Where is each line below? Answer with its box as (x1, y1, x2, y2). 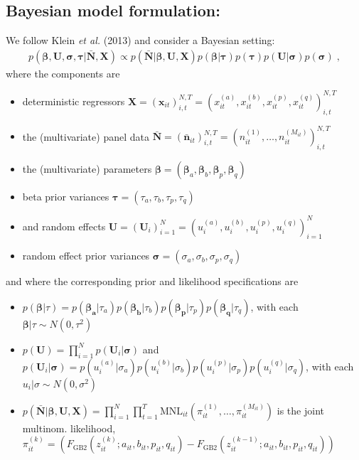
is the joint (277, 402, 324, 417)
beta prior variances (22, 189, 109, 204)
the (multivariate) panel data (22, 129, 149, 144)
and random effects (22, 218, 106, 233)
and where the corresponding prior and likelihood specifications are (6, 274, 299, 289)
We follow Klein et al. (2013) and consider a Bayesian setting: (6, 33, 275, 48)
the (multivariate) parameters (22, 161, 152, 176)
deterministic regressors (22, 93, 125, 108)
